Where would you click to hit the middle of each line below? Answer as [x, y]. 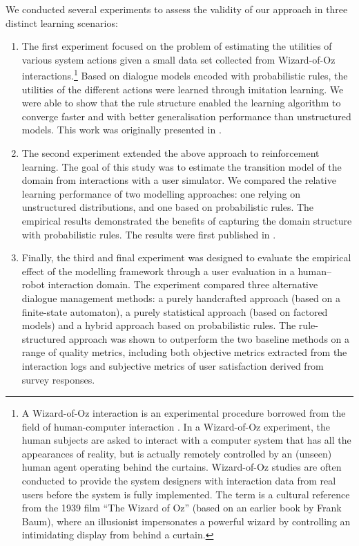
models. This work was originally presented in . [122, 130]
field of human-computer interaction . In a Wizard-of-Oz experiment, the [176, 426]
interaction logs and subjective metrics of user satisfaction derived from [173, 365]
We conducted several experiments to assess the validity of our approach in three [177, 9]
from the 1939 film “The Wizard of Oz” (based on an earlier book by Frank [182, 508]
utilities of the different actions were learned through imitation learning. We [183, 89]
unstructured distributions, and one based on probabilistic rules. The [168, 207]
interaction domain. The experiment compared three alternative [183, 284]
